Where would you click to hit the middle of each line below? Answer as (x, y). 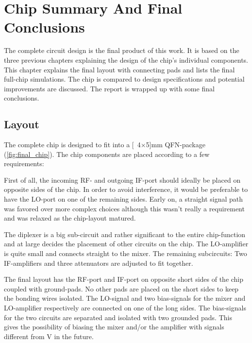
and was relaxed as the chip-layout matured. (70, 218)
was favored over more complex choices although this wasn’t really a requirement (124, 208)
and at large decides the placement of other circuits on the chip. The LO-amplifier (126, 244)
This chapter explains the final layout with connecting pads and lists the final (119, 69)
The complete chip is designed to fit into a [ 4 (72, 145)
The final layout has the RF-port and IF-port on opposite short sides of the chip (124, 279)
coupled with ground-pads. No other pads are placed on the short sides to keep (121, 288)
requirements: (24, 163)
